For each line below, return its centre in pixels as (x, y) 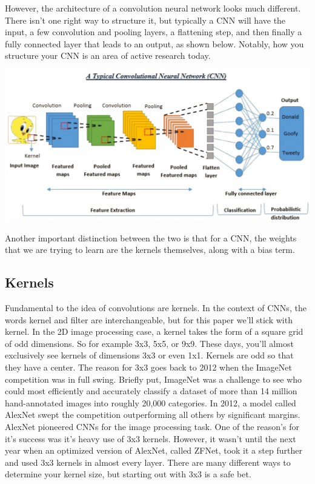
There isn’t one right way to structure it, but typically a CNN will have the (145, 20)
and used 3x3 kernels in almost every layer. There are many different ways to (148, 462)
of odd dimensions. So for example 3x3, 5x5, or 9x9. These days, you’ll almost (149, 343)
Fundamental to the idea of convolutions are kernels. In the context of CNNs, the (156, 308)
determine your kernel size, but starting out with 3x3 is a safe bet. (128, 474)
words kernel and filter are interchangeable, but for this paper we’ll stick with (149, 319)
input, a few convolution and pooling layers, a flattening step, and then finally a (154, 32)
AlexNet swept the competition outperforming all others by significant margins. (153, 415)
